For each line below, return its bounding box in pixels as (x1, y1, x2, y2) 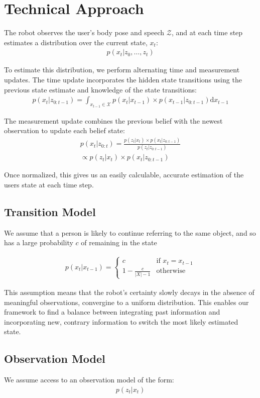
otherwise (156, 267, 186, 275)
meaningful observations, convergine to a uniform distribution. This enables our (4, 296, 249, 307)
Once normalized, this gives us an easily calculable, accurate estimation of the (4, 169, 244, 180)
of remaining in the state (81, 237, 157, 248)
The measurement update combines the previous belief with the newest (4, 115, 223, 126)
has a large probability (4, 237, 73, 248)
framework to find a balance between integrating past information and (4, 307, 220, 317)
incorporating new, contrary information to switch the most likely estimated (4, 316, 238, 327)
